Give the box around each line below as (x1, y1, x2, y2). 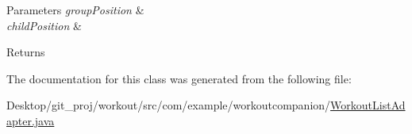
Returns (6, 44, 45, 60)
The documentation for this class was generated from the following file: (6, 70, 352, 86)
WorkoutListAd (330, 97, 406, 113)
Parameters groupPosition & (6, 2, 144, 17)
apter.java (6, 112, 55, 128)
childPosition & (6, 17, 82, 33)
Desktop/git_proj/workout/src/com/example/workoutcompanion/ (6, 97, 331, 113)
